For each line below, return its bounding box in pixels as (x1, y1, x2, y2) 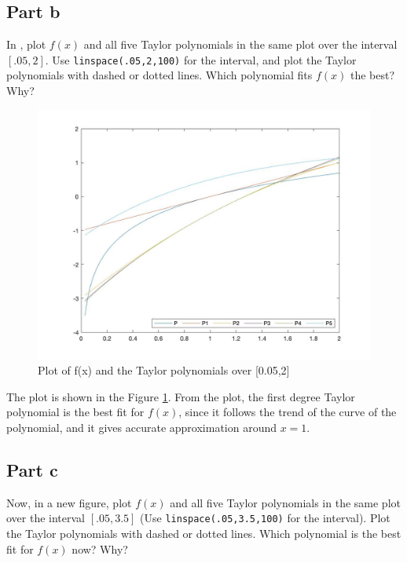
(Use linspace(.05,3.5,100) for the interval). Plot (140, 510, 390, 526)
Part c (6, 458, 58, 481)
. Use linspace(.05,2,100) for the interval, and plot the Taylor (45, 51, 357, 68)
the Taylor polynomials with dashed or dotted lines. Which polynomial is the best (6, 525, 401, 542)
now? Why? (71, 540, 128, 557)
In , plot (6, 36, 46, 53)
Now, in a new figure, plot (6, 494, 132, 510)
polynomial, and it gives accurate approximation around (6, 419, 277, 436)
